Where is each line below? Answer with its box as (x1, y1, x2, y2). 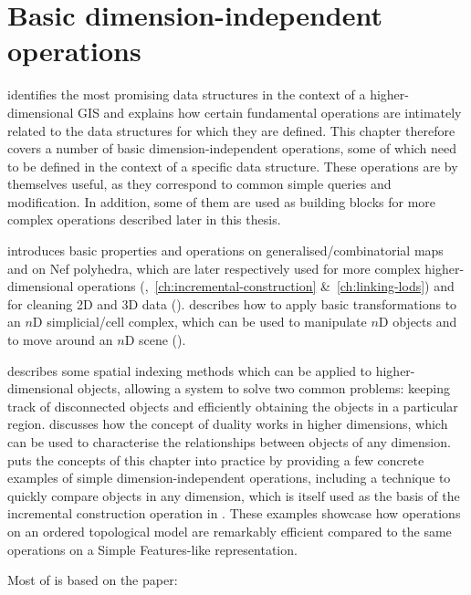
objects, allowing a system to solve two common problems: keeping (78, 379, 451, 398)
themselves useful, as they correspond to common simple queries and (7, 174, 392, 193)
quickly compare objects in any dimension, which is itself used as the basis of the (7, 485, 460, 505)
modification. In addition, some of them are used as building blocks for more (7, 192, 436, 211)
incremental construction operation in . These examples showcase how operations (7, 504, 461, 523)
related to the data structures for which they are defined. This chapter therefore (7, 120, 455, 140)
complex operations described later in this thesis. (7, 210, 281, 229)
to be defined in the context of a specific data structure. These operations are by (7, 156, 458, 175)
